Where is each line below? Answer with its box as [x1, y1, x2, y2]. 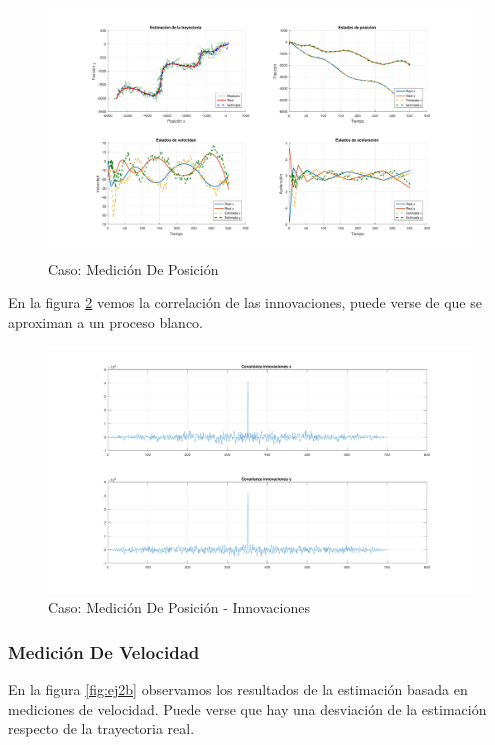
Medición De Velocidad [8, 639, 200, 664]
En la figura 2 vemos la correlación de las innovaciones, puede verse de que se [8, 292, 482, 313]
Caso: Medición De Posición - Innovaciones [48, 597, 310, 618]
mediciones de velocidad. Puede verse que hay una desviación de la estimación [8, 698, 487, 719]
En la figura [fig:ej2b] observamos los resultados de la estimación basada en [8, 679, 468, 700]
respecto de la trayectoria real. [8, 718, 195, 739]
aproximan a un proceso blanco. [8, 311, 204, 332]
